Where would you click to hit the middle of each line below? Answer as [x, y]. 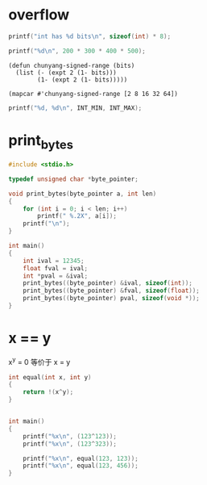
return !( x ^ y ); [48, 392]
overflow [39, 15]
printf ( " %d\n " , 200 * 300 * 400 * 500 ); [77, 51]
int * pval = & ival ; [56, 276]
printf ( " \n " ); [46, 224]
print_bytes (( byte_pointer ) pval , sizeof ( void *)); [111, 299]
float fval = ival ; [56, 268]
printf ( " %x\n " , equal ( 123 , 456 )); [81, 466]
